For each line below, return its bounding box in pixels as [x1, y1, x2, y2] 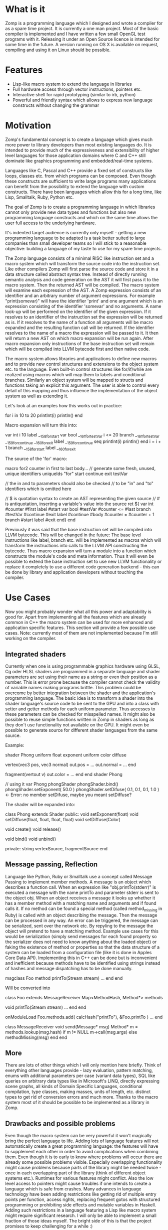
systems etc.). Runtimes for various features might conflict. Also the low [5, 1175, 153, 1181]
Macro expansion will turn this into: [5, 422, 77, 428]
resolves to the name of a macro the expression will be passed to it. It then [5, 330, 159, 336]
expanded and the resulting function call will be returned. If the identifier [5, 325, 154, 331]
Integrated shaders [5, 650, 66, 658]
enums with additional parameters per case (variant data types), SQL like [5, 1072, 155, 1079]
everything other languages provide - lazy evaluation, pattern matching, [5, 1067, 153, 1073]
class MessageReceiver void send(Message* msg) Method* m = [5, 1023, 138, 1029]
